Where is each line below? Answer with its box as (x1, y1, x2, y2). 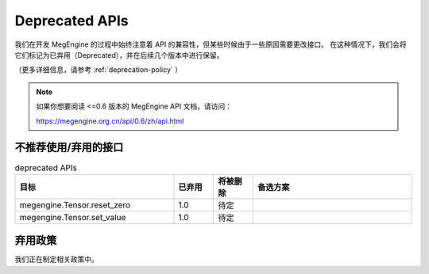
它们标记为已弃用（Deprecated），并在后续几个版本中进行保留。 (14, 50, 224, 59)
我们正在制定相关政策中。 (14, 254, 99, 264)
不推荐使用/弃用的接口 (14, 141, 124, 154)
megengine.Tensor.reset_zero (19, 199, 131, 210)
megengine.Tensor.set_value (19, 211, 126, 223)
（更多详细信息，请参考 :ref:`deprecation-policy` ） (14, 65, 183, 74)
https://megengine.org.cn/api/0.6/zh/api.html (36, 116, 184, 126)
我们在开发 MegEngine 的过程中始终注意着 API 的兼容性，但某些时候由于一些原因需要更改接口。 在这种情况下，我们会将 (14, 40, 407, 49)
